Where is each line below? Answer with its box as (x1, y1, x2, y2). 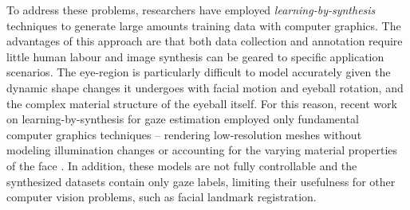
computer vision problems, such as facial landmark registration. (6, 189, 317, 205)
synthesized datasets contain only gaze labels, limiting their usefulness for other (6, 173, 396, 189)
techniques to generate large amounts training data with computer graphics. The (6, 17, 401, 33)
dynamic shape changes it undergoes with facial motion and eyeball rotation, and (6, 79, 404, 95)
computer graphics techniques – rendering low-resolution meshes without (6, 126, 362, 142)
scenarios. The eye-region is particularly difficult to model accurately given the (6, 64, 391, 80)
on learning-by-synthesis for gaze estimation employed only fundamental (6, 111, 359, 127)
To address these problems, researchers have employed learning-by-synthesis (6, 2, 376, 17)
